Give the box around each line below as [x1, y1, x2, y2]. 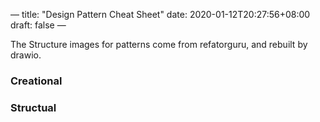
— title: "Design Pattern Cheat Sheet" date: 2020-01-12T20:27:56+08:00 [10, 9, 311, 20]
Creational [10, 74, 63, 88]
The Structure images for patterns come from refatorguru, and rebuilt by [10, 39, 308, 50]
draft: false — [10, 19, 67, 31]
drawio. [10, 49, 42, 61]
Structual [10, 100, 57, 114]
